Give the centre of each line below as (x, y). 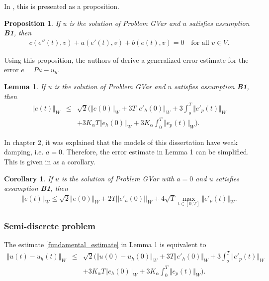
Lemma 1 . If (25, 86)
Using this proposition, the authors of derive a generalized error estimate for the (126, 60)
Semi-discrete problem (50, 225)
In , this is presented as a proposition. (62, 6)
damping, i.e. (24, 152)
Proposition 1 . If (32, 23)
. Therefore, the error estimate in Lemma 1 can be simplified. (156, 152)
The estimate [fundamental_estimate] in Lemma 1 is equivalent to (105, 244)
